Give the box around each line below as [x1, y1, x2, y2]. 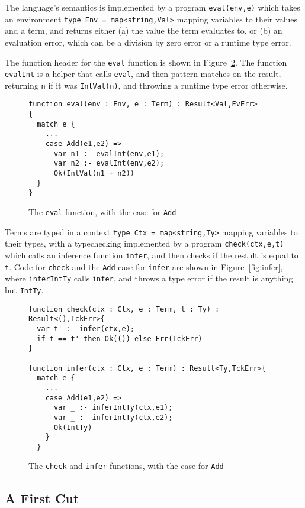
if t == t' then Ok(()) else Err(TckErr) [37, 334, 203, 343]
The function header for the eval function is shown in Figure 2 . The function [5, 56, 287, 68]
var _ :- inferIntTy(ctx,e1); [53, 403, 173, 412]
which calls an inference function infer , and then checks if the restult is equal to [5, 249, 298, 261]
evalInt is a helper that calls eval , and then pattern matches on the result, [5, 67, 281, 80]
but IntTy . [5, 283, 44, 296]
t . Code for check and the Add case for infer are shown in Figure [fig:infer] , [5, 260, 283, 273]
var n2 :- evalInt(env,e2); [53, 159, 165, 168]
